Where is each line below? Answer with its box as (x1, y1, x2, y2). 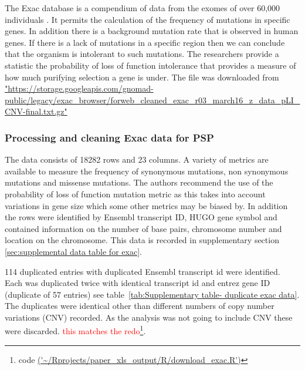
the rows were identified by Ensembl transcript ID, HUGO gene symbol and (5, 211, 277, 223)
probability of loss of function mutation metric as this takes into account (5, 187, 266, 200)
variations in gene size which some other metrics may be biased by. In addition (5, 199, 288, 211)
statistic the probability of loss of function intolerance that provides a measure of (5, 59, 296, 71)
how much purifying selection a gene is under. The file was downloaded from (5, 70, 279, 83)
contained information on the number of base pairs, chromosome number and (5, 222, 282, 234)
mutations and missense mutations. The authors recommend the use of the (5, 176, 273, 189)
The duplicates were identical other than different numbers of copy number (5, 300, 274, 312)
